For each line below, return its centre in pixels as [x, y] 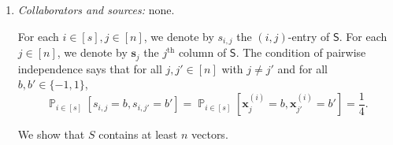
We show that [51, 134]
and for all [303, 68]
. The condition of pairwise [301, 52]
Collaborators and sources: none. [96, 9]
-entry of [309, 36]
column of [202, 52]
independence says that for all [90, 68]
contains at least [138, 134]
